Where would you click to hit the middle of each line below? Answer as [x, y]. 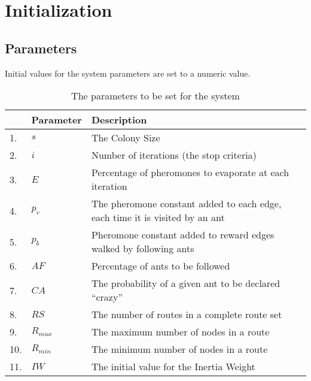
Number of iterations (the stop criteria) [174, 155]
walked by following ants [143, 249]
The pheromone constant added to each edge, [186, 204]
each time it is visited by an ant [158, 217]
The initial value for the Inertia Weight [173, 367]
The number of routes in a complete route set [187, 315]
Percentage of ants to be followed [161, 266]
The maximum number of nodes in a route [180, 332]
